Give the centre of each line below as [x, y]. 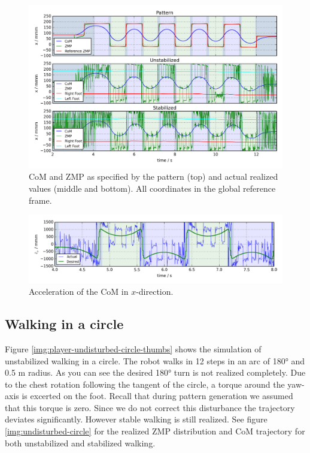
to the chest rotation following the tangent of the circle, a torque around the [145, 384]
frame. [40, 200]
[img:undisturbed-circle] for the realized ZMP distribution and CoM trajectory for [155, 431]
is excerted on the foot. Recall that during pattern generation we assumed [157, 396]
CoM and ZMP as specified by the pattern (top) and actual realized [154, 176]
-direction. [155, 292]
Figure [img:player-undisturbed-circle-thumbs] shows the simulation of [133, 348]
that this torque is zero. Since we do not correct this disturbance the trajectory [150, 407]
